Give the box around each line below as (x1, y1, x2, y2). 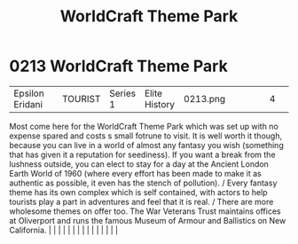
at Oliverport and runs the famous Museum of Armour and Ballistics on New (9, 215, 286, 225)
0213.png (183, 92, 226, 105)
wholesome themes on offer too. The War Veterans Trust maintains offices (9, 206, 281, 216)
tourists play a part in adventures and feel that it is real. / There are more (9, 196, 274, 207)
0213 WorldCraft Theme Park (9, 56, 228, 76)
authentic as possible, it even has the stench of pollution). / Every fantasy (9, 177, 278, 188)
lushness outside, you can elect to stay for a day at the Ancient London (9, 158, 269, 169)
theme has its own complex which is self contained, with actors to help (9, 186, 268, 197)
